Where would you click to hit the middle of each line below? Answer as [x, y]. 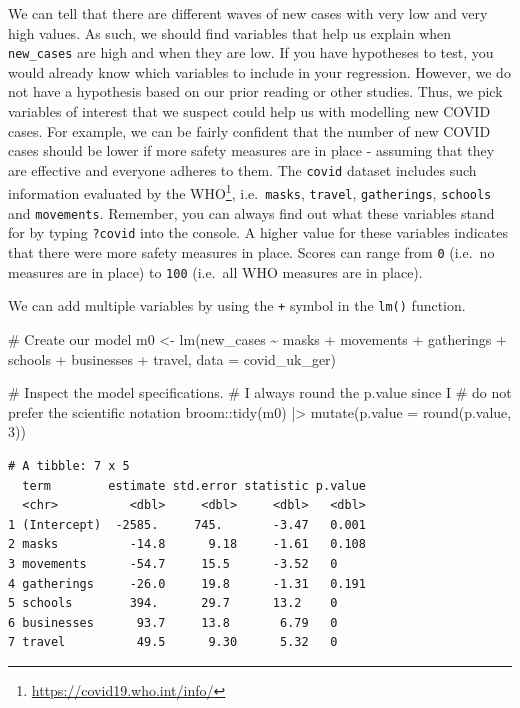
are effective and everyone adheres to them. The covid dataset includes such [242, 169]
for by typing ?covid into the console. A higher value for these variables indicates [258, 232]
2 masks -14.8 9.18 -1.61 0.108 [187, 544]
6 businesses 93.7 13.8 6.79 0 [173, 622]
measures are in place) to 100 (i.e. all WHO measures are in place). [215, 271]
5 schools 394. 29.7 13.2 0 [173, 603]
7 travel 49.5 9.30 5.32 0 [173, 642]
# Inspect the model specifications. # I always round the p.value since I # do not [260, 392]
